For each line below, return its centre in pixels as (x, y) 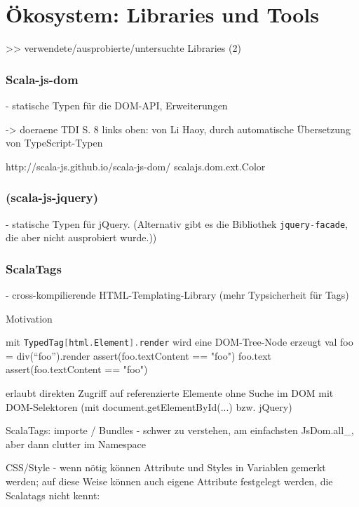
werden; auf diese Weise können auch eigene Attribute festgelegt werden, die (169, 481)
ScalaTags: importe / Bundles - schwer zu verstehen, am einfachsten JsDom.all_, (180, 430)
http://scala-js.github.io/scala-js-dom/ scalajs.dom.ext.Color (136, 166)
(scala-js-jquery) (52, 197)
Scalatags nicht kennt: (53, 495)
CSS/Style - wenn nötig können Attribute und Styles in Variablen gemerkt (166, 467)
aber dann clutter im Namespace (76, 444)
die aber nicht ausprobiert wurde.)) (81, 237)
